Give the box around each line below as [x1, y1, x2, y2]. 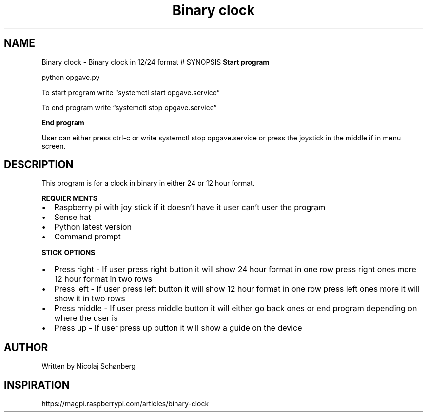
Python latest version [54, 222, 132, 232]
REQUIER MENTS [41, 194, 97, 203]
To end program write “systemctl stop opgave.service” [41, 103, 217, 112]
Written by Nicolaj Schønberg [41, 362, 136, 371]
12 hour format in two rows [54, 274, 153, 284]
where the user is [54, 313, 118, 323]
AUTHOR [4, 341, 48, 354]
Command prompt [54, 232, 121, 242]
